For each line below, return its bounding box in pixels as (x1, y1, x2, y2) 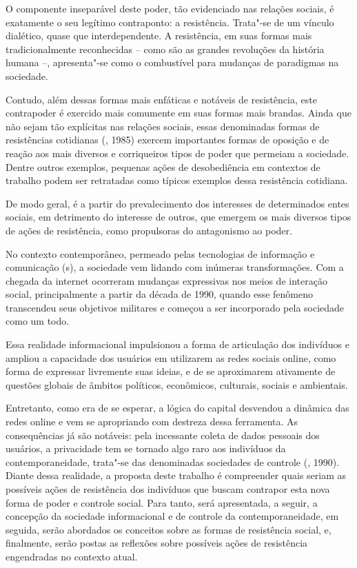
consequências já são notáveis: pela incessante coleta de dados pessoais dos (6, 427, 320, 442)
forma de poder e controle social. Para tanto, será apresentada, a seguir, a (6, 495, 318, 509)
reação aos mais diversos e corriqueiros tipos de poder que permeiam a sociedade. (6, 145, 349, 160)
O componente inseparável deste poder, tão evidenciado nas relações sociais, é (6, 1, 334, 15)
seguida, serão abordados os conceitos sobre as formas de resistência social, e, (6, 522, 331, 536)
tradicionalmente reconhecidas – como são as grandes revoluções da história (6, 41, 325, 56)
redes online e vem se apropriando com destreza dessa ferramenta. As (6, 414, 298, 429)
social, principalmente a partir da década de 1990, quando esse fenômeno (6, 287, 314, 301)
